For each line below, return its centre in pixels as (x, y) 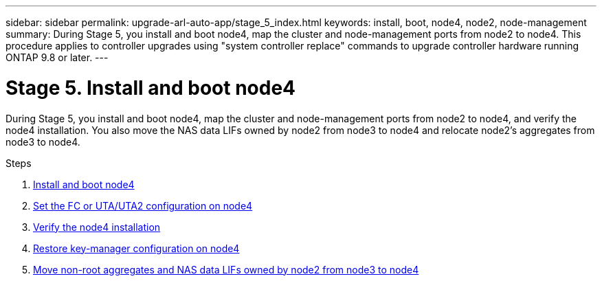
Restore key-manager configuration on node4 (136, 248)
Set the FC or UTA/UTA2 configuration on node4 (143, 205)
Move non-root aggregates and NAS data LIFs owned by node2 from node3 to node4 (226, 269)
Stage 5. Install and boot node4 (151, 88)
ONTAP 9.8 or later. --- (57, 57)
